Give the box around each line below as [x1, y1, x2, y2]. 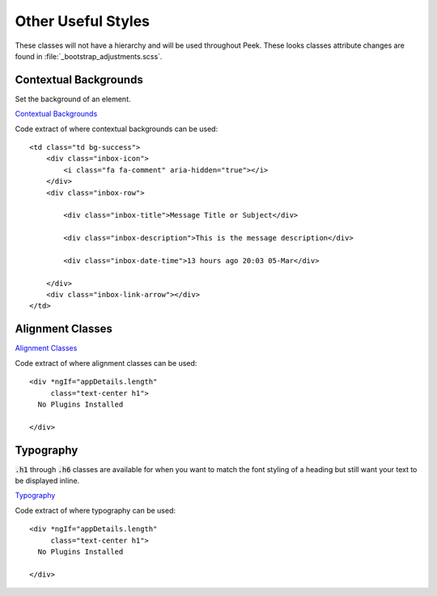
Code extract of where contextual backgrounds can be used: [15, 124, 218, 134]
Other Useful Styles [15, 12, 150, 30]
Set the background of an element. [15, 94, 131, 104]
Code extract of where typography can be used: [15, 505, 176, 515]
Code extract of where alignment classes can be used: [15, 358, 197, 368]
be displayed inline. [15, 476, 80, 486]
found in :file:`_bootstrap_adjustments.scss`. [15, 51, 163, 61]
